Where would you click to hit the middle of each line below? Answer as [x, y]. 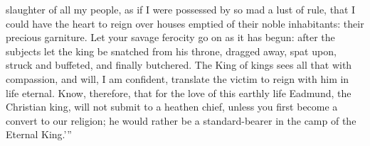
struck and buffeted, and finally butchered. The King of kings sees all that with [179, 65]
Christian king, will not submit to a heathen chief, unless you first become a [172, 107]
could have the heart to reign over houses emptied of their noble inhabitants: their [185, 23]
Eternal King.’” [39, 134]
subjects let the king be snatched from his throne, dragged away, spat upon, [171, 51]
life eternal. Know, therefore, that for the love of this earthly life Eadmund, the [179, 92]
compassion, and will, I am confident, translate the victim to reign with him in [178, 78]
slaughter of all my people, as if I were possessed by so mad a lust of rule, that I [181, 9]
